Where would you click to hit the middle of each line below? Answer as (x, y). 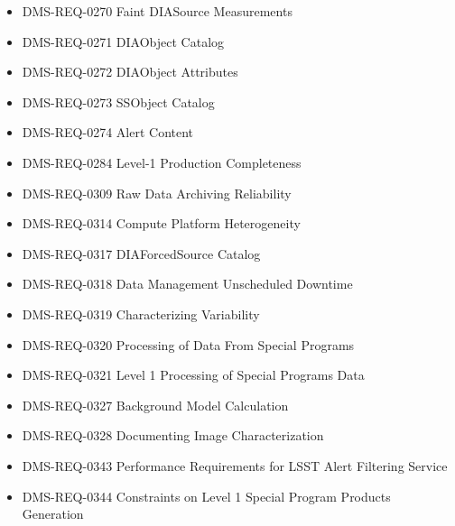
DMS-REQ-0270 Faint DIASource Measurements (157, 11)
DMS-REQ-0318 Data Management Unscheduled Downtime (187, 284)
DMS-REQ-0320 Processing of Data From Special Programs (188, 344)
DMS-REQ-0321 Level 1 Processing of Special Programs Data (193, 375)
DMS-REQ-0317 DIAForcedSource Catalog (141, 253)
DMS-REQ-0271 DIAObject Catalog (123, 41)
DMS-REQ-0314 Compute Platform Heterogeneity (161, 223)
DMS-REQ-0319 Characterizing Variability (141, 314)
